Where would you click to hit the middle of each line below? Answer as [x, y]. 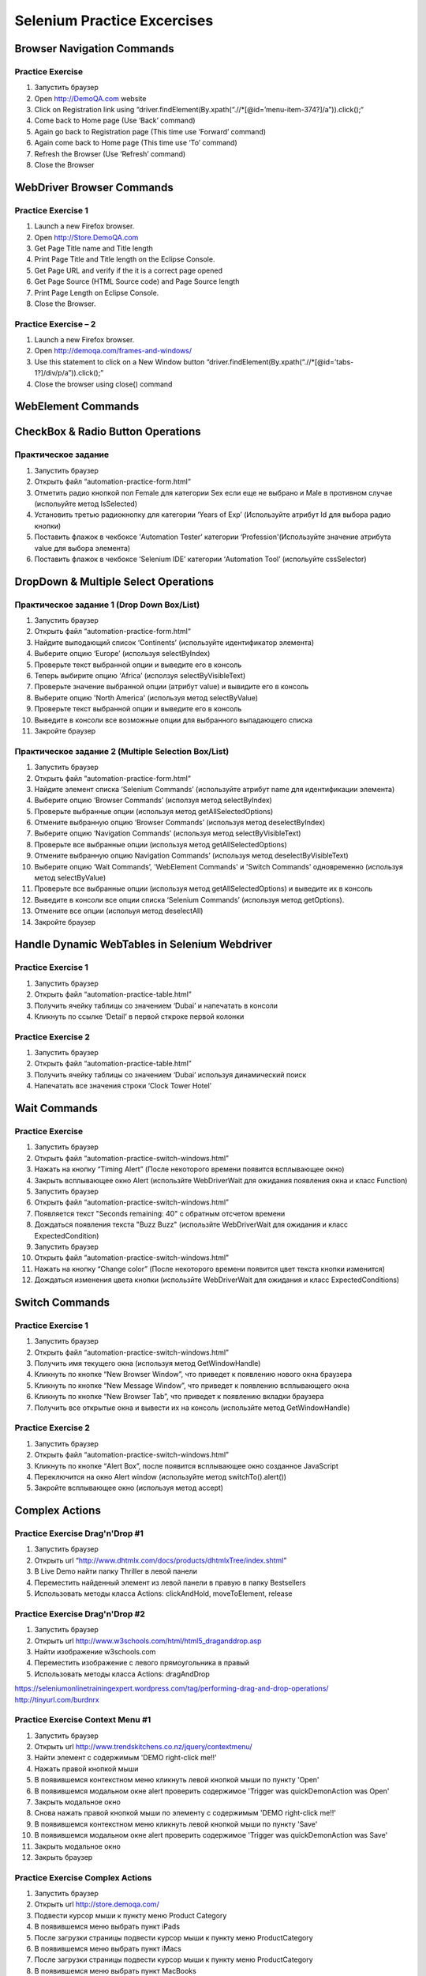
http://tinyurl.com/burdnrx [57, 1699]
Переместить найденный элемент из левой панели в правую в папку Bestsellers [170, 1582]
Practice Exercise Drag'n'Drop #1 [79, 1533]
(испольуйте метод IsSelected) [86, 503]
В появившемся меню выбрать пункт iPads [107, 1927]
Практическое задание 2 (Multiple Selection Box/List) [122, 751]
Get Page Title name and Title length [94, 248]
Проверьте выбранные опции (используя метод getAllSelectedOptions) [154, 811]
